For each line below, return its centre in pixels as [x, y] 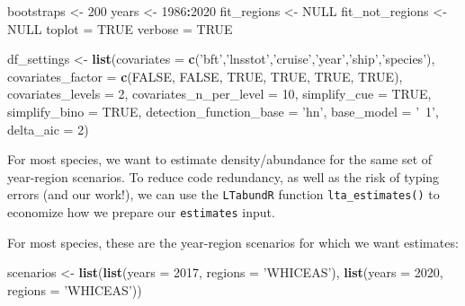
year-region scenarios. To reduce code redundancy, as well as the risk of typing [224, 176]
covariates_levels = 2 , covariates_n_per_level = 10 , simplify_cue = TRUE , [219, 94]
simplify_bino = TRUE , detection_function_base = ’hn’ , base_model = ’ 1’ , [223, 111]
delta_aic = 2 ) [48, 129]
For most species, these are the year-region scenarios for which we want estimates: [233, 242]
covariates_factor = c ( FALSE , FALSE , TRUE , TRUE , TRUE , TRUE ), [205, 76]
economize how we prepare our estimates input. [141, 212]
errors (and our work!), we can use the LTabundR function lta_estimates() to [224, 194]
